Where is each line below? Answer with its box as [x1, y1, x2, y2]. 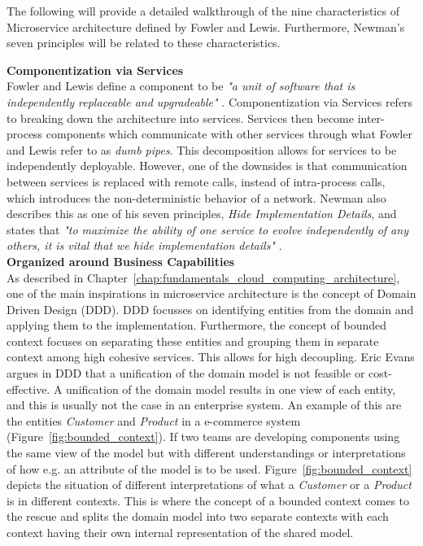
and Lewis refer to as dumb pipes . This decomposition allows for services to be [7, 141, 397, 158]
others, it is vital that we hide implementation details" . [7, 237, 282, 254]
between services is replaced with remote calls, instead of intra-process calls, [7, 173, 386, 190]
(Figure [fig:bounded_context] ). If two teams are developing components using [7, 428, 400, 445]
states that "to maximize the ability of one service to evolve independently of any [7, 221, 408, 238]
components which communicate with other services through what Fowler [46, 125, 412, 142]
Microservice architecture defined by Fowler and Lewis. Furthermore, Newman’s [7, 18, 405, 35]
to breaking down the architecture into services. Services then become [7, 109, 354, 126]
